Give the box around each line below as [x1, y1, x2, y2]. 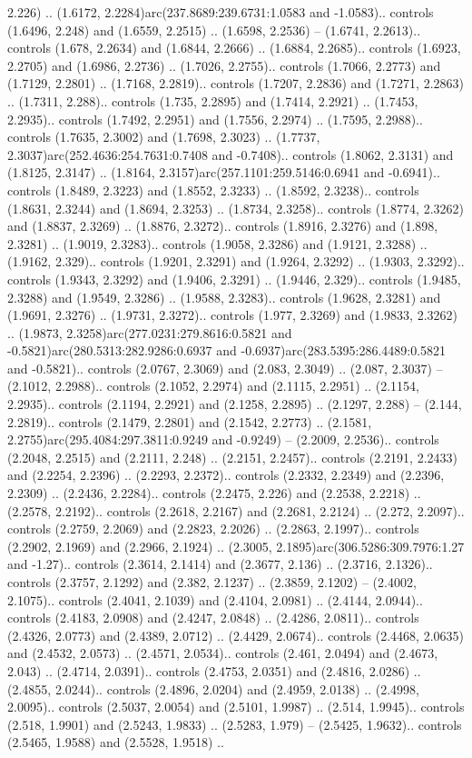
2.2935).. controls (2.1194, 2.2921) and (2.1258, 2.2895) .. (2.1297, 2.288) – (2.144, [7, 394, 462, 414]
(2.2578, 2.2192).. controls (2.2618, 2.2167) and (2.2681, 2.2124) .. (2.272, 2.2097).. [7, 501, 465, 520]
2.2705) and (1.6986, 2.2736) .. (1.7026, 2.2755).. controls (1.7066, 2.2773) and [7, 55, 441, 75]
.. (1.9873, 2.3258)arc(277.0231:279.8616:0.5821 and [7, 323, 292, 342]
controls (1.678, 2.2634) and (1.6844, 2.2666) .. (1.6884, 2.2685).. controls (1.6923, [7, 38, 461, 57]
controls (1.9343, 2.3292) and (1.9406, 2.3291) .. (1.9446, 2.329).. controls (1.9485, [7, 269, 461, 288]
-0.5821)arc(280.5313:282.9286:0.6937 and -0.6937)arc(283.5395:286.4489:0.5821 [7, 341, 447, 360]
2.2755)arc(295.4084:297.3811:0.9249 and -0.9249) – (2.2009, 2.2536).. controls [7, 430, 439, 449]
